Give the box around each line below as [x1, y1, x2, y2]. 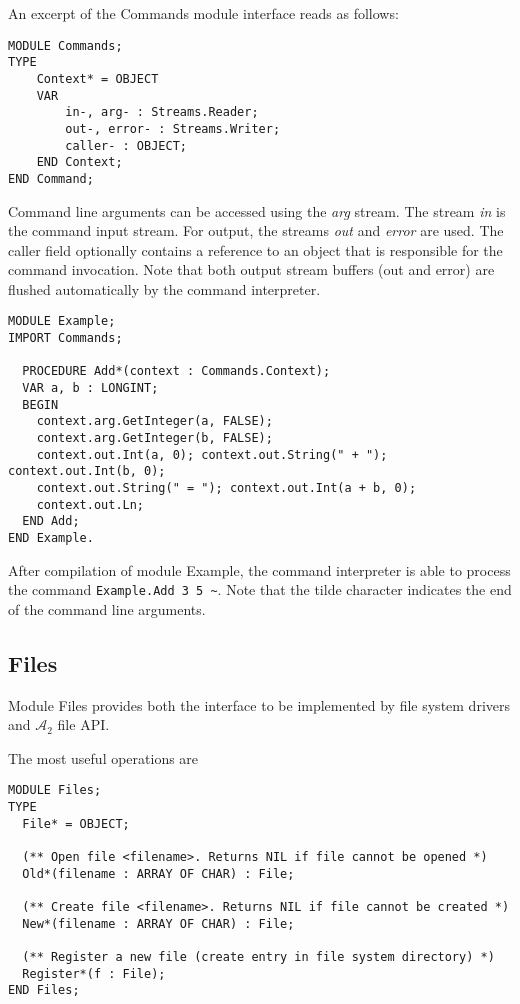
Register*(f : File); [22, 966, 166, 981]
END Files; [8, 983, 80, 998]
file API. [57, 714, 110, 735]
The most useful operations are [8, 747, 199, 768]
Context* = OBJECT [36, 71, 159, 86]
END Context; [36, 155, 123, 170]
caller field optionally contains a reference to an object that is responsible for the [8, 239, 503, 260]
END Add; [22, 514, 80, 529]
